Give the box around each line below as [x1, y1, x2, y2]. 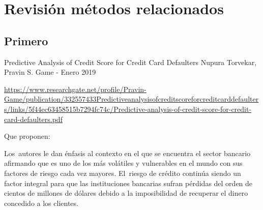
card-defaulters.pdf [4, 113, 63, 124]
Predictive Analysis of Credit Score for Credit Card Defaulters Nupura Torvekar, [4, 56, 257, 67]
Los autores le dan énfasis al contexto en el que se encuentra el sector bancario [4, 147, 251, 158]
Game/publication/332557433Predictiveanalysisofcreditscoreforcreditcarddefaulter [4, 94, 259, 104]
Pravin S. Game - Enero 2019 [4, 67, 96, 77]
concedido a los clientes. [4, 197, 78, 208]
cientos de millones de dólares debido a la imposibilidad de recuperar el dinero [4, 188, 248, 198]
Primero [4, 33, 48, 48]
